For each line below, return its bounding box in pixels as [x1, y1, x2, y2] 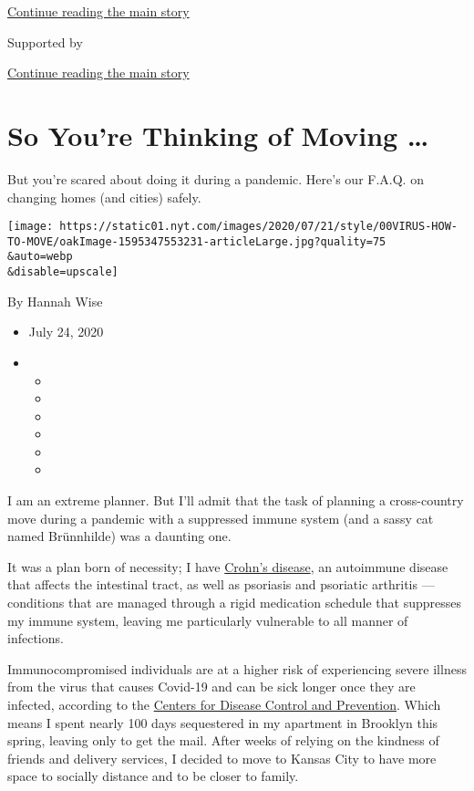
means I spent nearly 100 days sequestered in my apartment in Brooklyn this [7, 713, 438, 732]
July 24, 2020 [28, 322, 104, 341]
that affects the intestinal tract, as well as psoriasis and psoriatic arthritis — [7, 575, 435, 594]
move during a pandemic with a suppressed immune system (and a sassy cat [7, 508, 434, 527]
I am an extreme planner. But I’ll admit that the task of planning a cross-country [7, 491, 464, 510]
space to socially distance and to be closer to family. [7, 766, 299, 786]
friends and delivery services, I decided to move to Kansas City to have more [7, 748, 437, 767]
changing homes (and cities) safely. [7, 187, 201, 206]
